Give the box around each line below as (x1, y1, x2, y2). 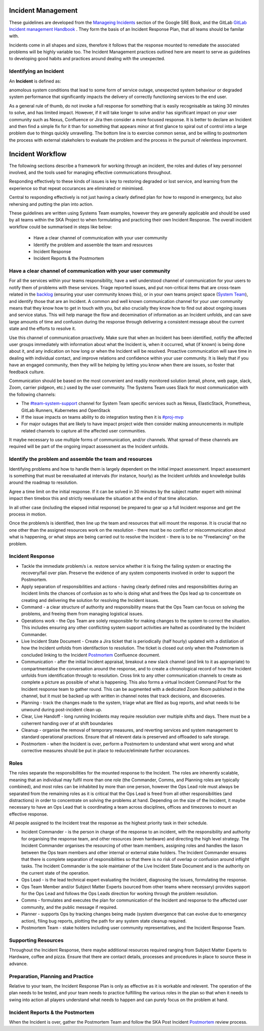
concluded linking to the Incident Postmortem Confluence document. (21, 652, 161, 658)
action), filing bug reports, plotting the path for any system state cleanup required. (21, 918, 187, 924)
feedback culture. (9, 369, 45, 375)
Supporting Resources (9, 937, 64, 944)
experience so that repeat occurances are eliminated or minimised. (9, 185, 144, 191)
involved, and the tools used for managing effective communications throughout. (9, 170, 172, 175)
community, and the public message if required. (21, 904, 118, 910)
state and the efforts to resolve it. (9, 325, 76, 332)
